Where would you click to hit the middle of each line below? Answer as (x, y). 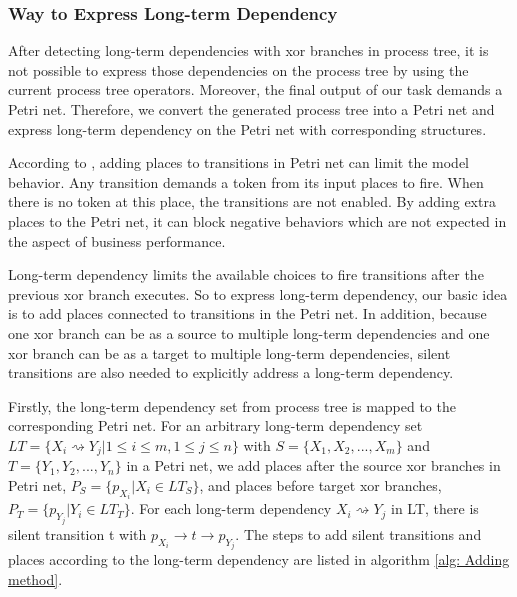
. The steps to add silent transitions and (358, 533)
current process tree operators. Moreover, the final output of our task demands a (255, 89)
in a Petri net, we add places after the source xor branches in (313, 465)
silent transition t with (77, 533)
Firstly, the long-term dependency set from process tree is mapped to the (232, 405)
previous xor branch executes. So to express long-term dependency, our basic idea (258, 293)
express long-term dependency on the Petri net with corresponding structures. (247, 128)
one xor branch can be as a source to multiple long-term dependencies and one (249, 332)
